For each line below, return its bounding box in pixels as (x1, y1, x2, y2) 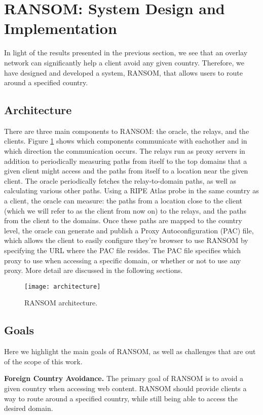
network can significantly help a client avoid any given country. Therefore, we (4, 57, 244, 67)
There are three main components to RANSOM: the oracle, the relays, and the (4, 125, 249, 136)
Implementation (4, 18, 117, 39)
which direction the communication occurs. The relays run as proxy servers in (4, 146, 245, 156)
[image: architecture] (24, 283, 101, 290)
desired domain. (4, 403, 53, 413)
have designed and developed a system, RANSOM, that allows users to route (4, 67, 243, 78)
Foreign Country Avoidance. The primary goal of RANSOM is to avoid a (4, 373, 244, 384)
